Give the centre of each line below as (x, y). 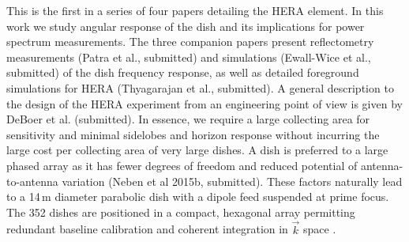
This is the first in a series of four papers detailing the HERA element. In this (195, 10)
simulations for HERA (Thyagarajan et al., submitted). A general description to (200, 87)
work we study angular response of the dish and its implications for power (186, 26)
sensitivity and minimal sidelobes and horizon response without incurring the (193, 134)
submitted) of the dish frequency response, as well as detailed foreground (183, 72)
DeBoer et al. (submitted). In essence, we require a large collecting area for (188, 119)
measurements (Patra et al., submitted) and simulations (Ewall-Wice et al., (189, 57)
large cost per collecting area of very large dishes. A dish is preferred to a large (197, 150)
